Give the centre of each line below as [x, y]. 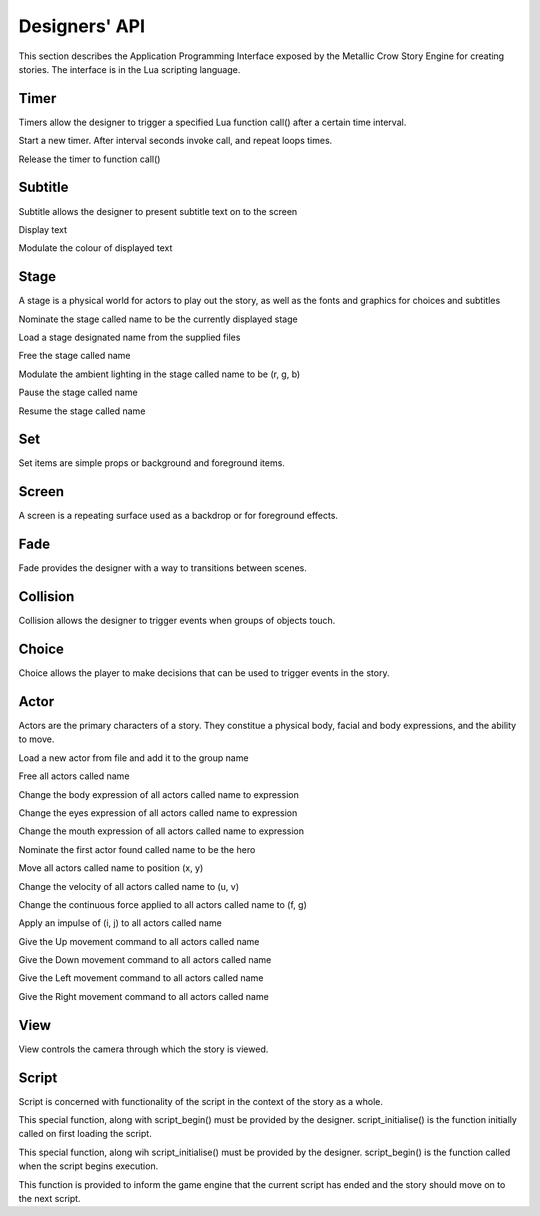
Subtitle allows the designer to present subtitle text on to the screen [158, 211]
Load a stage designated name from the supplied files [129, 337]
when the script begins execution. [88, 1166]
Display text [43, 229]
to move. [36, 739]
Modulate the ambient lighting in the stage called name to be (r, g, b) [159, 374]
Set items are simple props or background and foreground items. [151, 463]
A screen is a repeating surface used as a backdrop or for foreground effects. [178, 516]
